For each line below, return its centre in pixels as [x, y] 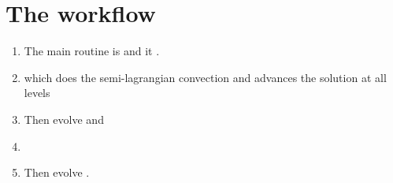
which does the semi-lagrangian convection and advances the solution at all [205, 77]
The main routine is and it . [92, 51]
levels [37, 93]
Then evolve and [64, 119]
